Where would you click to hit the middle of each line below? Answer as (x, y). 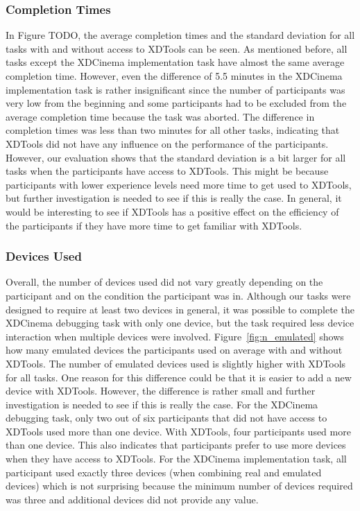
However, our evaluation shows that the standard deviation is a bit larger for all (176, 157)
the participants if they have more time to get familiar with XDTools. (154, 225)
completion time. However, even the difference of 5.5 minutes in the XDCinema (174, 76)
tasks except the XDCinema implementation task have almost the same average (175, 62)
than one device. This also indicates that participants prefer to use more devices (176, 445)
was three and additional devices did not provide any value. (132, 499)
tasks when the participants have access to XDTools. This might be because (167, 171)
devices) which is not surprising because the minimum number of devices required (179, 486)
